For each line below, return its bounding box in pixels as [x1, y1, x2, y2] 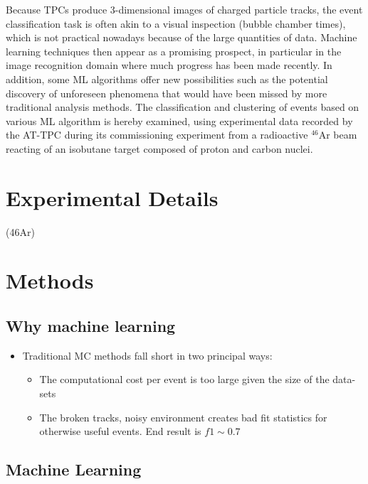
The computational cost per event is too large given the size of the [39, 372, 330, 387]
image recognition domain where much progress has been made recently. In [6, 58, 332, 72]
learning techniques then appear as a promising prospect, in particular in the [6, 43, 342, 58]
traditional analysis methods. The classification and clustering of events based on [6, 100, 359, 114]
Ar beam [318, 127, 357, 142]
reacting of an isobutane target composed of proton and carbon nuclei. [6, 141, 313, 156]
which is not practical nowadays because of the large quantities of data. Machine [6, 30, 357, 45]
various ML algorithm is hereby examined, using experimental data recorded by [6, 113, 353, 128]
